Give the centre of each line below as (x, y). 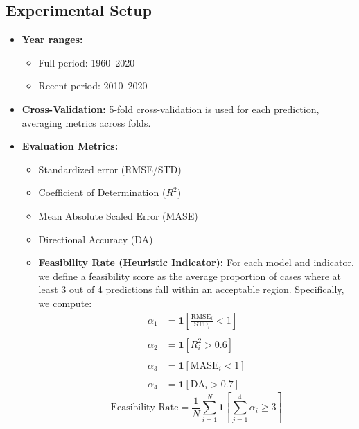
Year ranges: (52, 39)
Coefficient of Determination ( (102, 192)
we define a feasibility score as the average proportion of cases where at (190, 275)
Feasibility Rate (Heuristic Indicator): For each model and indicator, (196, 262)
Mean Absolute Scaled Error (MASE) (118, 215)
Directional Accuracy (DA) (96, 239)
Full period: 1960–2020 (87, 62)
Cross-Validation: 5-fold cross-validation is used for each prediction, (170, 108)
